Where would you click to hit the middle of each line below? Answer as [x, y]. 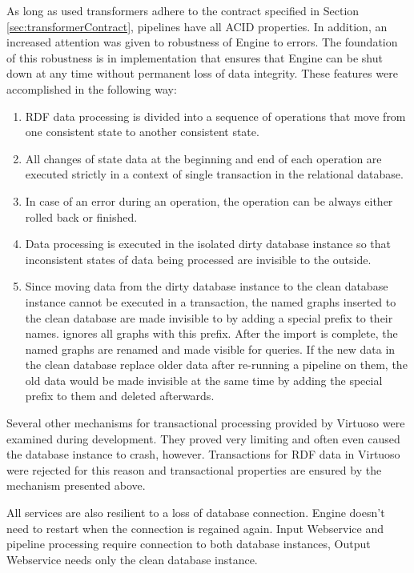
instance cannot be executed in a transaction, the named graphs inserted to [211, 301]
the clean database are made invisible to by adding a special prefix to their [209, 317]
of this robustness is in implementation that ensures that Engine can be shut [195, 57]
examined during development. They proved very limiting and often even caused [203, 438]
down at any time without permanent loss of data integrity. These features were [202, 73]
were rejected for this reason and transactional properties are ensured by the [194, 469]
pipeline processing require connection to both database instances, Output [189, 544]
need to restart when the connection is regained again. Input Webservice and [195, 528]
